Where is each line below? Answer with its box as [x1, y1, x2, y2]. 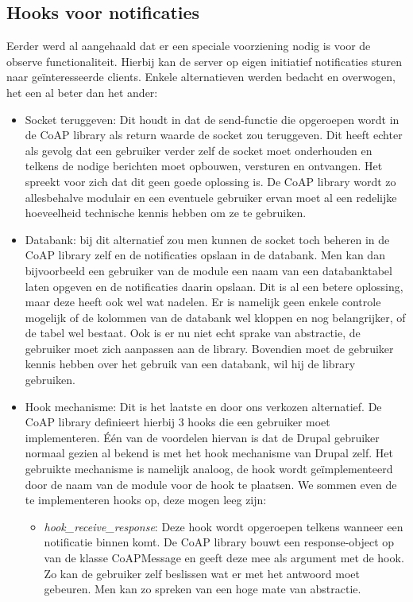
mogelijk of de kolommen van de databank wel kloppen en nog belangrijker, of [25, 309, 406, 325]
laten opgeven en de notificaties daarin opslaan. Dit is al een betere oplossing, [25, 278, 403, 294]
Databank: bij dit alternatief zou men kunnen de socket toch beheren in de [25, 231, 390, 247]
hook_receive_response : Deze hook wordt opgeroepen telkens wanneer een [44, 518, 403, 534]
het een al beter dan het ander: [6, 84, 158, 100]
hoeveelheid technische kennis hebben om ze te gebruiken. [25, 204, 307, 221]
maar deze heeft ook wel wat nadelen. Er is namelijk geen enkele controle [25, 293, 381, 310]
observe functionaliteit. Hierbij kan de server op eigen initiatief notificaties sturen [6, 52, 402, 69]
